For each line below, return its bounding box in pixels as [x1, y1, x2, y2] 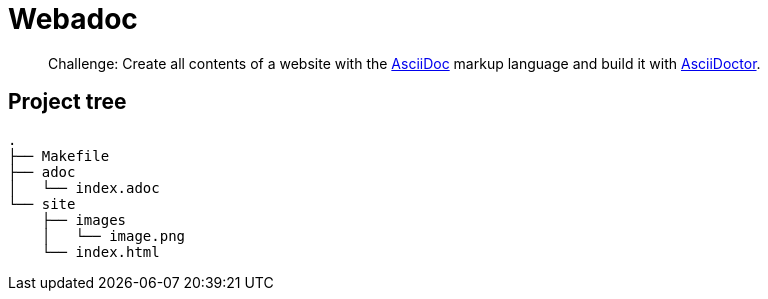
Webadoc [8, 2, 138, 36]
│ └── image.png [41, 227, 186, 244]
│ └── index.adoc [8, 179, 160, 196]
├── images [41, 211, 127, 228]
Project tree [8, 89, 127, 115]
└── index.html [41, 243, 160, 260]
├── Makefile [8, 147, 110, 164]
